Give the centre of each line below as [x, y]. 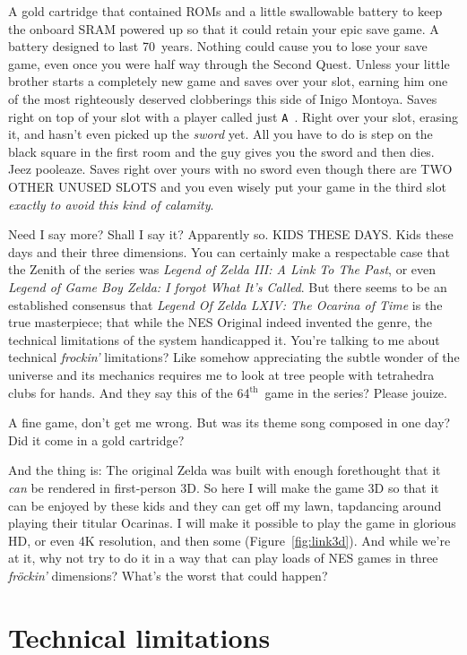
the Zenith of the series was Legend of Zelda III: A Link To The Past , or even [222, 269]
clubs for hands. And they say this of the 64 [129, 392]
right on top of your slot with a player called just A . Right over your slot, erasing [233, 116]
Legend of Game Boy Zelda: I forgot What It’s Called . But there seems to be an [228, 286]
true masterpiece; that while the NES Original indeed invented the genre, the [220, 322]
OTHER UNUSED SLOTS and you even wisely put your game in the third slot [227, 186]
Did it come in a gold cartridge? [96, 440]
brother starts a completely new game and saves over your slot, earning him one [228, 81]
